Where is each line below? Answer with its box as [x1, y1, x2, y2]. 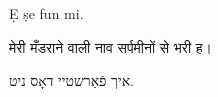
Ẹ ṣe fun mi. [9, 3, 84, 23]
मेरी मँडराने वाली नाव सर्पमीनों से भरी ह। [9, 36, 212, 57]
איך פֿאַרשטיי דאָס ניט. [9, 70, 134, 91]
